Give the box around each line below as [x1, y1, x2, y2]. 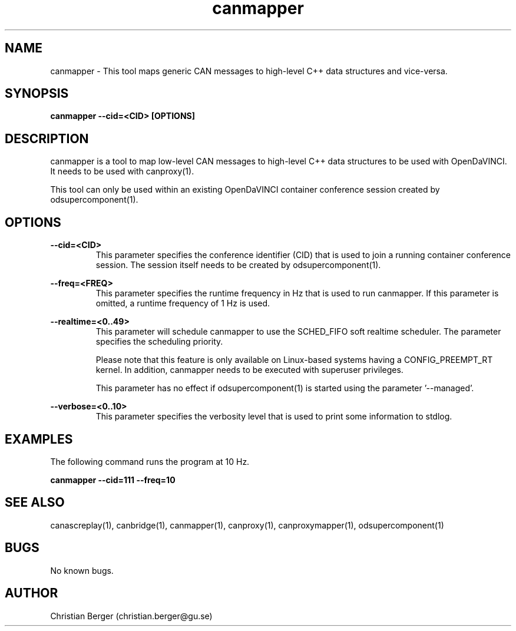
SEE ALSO [5, 495, 65, 510]
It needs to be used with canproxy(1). [50, 166, 194, 177]
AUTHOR [5, 586, 58, 601]
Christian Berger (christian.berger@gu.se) [50, 610, 213, 621]
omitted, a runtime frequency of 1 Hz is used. [95, 298, 270, 309]
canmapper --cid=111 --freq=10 [50, 474, 176, 485]
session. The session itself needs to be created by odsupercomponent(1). [95, 260, 381, 270]
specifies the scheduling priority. [95, 336, 223, 347]
